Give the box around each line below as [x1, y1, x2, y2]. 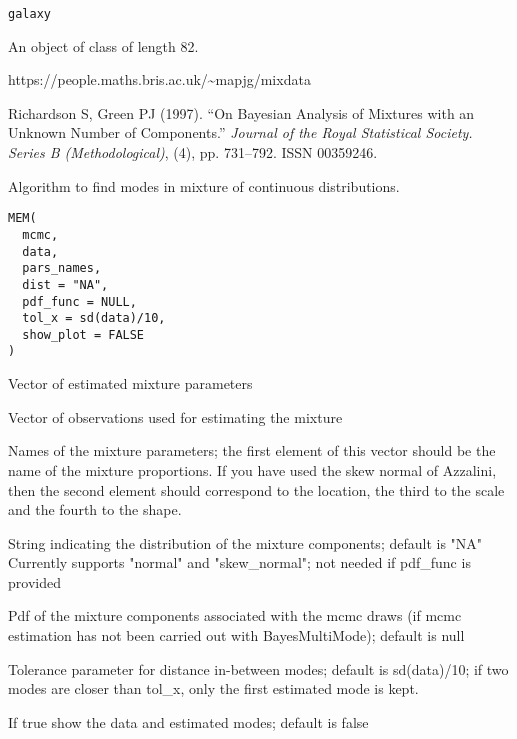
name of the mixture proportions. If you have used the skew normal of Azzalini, [8, 459, 497, 480]
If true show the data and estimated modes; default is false [8, 711, 369, 732]
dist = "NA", [22, 277, 109, 292]
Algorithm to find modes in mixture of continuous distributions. [8, 175, 400, 196]
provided [8, 571, 61, 592]
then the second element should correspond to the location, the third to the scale [8, 479, 505, 500]
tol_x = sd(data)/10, [22, 311, 166, 326]
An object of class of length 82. [8, 35, 199, 56]
